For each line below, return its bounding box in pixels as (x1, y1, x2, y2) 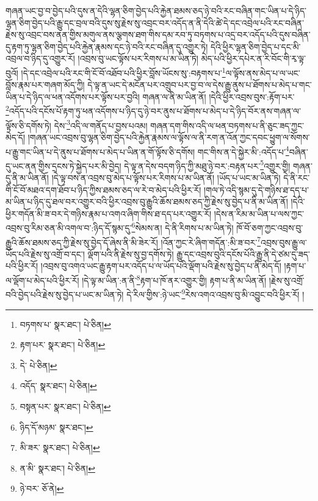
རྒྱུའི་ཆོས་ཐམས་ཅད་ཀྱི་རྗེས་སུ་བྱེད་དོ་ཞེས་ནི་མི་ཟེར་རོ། (5, 236, 158, 248)
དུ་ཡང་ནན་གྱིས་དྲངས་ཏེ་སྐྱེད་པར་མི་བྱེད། (5, 159, 121, 172)
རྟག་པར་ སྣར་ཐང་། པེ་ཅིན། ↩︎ (20, 338, 106, 351)
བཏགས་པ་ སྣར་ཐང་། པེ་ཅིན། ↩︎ (20, 317, 111, 330)
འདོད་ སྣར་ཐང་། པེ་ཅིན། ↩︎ (20, 379, 97, 392)
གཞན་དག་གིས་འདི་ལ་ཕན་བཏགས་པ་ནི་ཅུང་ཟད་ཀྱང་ (150, 119, 304, 132)
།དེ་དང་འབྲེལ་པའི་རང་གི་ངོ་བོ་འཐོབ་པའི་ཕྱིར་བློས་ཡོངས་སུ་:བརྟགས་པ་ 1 (21, 64, 226, 79)
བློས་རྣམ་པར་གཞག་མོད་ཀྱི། (5, 78, 85, 91)
